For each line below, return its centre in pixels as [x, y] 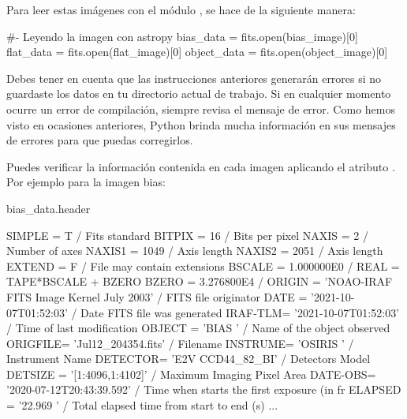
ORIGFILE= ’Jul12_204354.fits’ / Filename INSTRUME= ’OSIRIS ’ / [180, 343]
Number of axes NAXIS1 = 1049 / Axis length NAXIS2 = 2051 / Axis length [195, 251]
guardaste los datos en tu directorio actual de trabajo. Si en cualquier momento [199, 94]
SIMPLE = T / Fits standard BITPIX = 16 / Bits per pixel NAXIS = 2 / [187, 235]
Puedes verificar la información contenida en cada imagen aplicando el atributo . [201, 166]
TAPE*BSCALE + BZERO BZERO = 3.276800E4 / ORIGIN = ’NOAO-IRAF [200, 281]
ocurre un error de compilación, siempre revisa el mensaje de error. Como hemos [201, 108]
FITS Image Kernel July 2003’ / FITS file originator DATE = [157, 296]
